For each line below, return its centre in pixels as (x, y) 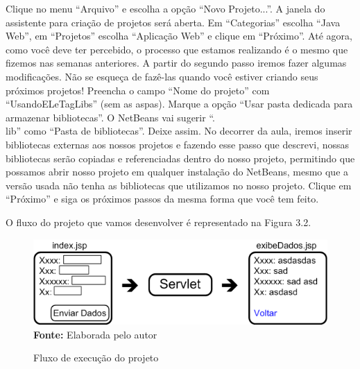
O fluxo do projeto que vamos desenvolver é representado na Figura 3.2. (158, 222)
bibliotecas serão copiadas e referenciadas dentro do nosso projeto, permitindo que (180, 158)
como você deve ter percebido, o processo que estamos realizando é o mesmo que (177, 49)
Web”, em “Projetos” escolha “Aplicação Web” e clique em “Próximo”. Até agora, (179, 36)
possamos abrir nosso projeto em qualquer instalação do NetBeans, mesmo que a (177, 172)
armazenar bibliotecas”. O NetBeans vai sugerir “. (110, 117)
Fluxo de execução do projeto (96, 358)
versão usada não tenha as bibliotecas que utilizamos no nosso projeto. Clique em (179, 185)
